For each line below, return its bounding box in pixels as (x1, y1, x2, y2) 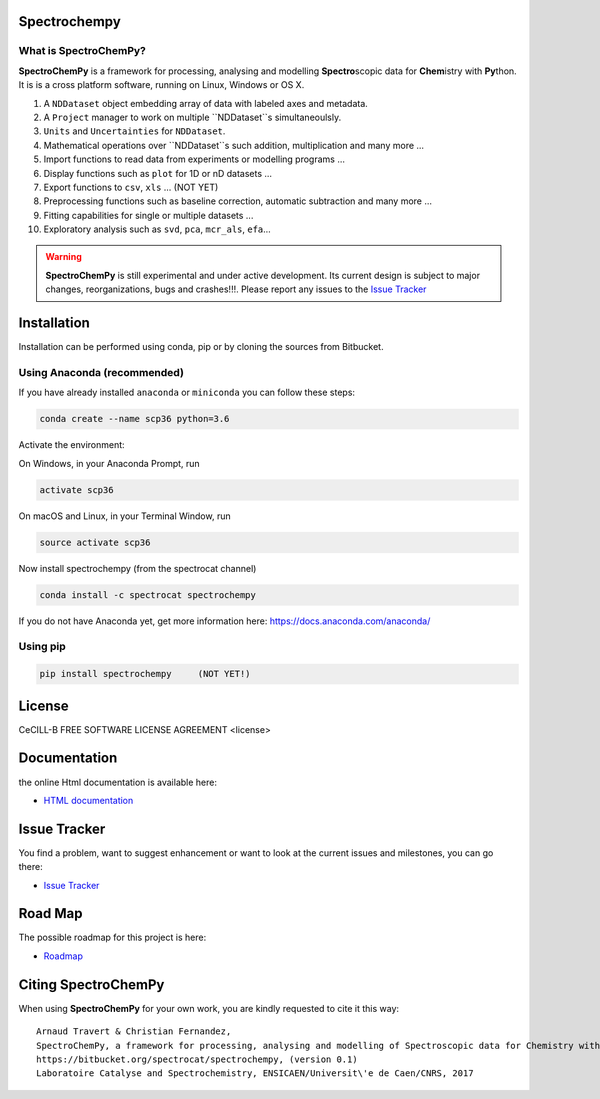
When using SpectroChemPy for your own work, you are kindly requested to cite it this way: (18, 1002, 400, 1014)
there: (18, 861, 44, 873)
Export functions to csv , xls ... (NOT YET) (43, 181, 219, 193)
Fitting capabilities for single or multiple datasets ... (43, 209, 254, 221)
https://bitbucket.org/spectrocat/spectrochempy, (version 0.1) (36, 1053, 359, 1065)
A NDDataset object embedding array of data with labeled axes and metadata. (43, 97, 369, 109)
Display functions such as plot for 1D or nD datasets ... (43, 167, 273, 179)
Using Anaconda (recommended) (18, 365, 185, 379)
